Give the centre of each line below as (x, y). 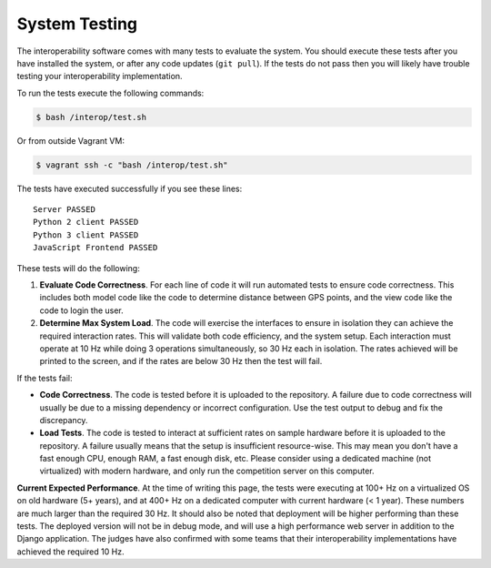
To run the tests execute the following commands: (110, 93)
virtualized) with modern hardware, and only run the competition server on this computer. (207, 471)
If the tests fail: (45, 378)
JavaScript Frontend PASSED (95, 248)
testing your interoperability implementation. (100, 76)
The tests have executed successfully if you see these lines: (130, 188)
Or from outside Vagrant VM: (70, 140)
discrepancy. (64, 420)
